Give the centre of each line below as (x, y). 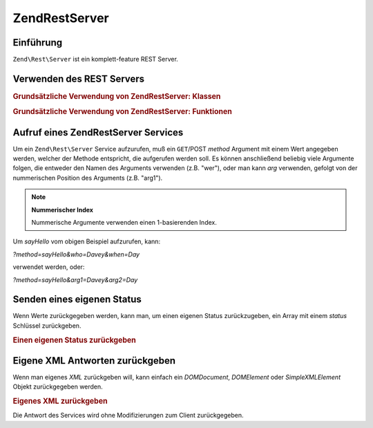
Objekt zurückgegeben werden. (58, 387)
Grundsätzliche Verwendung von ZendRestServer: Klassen (117, 96)
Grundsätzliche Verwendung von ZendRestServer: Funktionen (123, 112)
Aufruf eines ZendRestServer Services (98, 132)
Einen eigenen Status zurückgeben (74, 340)
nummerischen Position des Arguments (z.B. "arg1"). (88, 178)
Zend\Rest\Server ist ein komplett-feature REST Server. (96, 59)
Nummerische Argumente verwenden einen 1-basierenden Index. (124, 222)
